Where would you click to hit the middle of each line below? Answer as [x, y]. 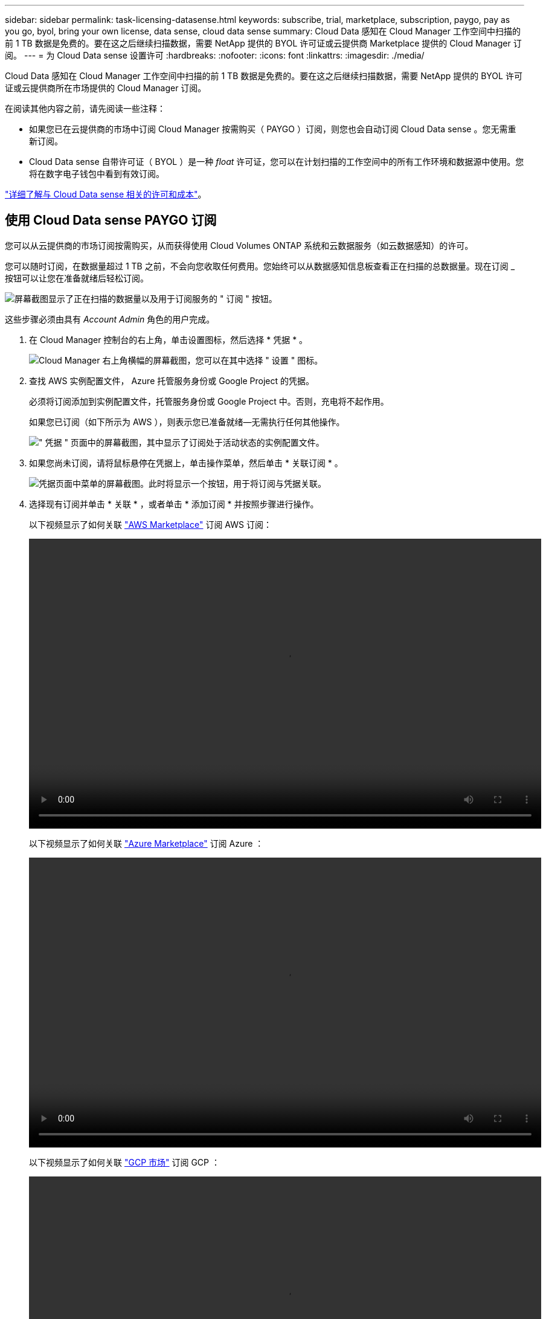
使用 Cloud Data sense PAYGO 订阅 [111, 220]
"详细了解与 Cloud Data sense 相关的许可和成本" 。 [106, 194]
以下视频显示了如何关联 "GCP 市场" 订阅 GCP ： [124, 1162]
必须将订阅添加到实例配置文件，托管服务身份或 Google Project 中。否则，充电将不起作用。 [209, 401]
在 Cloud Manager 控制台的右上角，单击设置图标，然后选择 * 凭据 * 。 [169, 339]
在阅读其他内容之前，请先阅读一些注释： [85, 108]
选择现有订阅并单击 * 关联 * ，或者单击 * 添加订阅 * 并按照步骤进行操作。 [174, 504]
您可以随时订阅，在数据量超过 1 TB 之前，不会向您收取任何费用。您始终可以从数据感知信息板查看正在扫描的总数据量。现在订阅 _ [260, 266]
